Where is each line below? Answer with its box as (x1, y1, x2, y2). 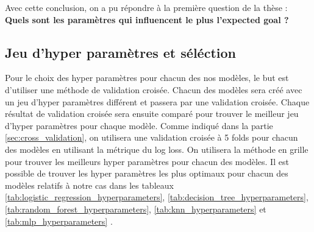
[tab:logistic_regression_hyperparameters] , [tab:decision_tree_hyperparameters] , (5, 191, 309, 203)
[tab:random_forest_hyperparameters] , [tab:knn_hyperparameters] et (5, 202, 266, 215)
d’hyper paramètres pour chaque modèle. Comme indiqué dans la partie (5, 119, 273, 132)
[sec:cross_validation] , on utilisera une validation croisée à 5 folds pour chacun (5, 131, 298, 144)
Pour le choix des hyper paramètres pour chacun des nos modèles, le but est (5, 71, 289, 84)
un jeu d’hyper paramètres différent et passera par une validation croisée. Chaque (5, 95, 310, 108)
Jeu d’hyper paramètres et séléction (5, 43, 236, 62)
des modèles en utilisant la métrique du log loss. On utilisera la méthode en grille (5, 142, 309, 155)
